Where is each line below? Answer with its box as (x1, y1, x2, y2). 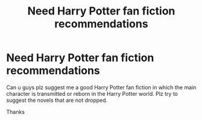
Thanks (6, 108, 25, 115)
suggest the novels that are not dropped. (6, 96, 108, 104)
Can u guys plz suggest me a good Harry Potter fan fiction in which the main (6, 83, 197, 91)
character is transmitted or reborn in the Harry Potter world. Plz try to (6, 90, 178, 97)
